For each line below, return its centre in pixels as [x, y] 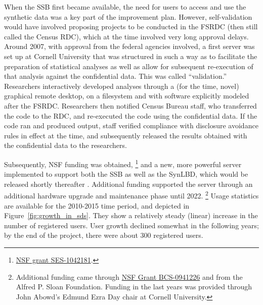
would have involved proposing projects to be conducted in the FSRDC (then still [131, 27]
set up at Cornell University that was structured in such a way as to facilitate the [131, 56]
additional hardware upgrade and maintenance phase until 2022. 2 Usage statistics [131, 195]
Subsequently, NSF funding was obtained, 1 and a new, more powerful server [123, 163]
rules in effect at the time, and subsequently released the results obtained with [126, 135]
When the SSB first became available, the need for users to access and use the [125, 7]
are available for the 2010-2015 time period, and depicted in [97, 205]
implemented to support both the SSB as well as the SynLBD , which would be [126, 174]
